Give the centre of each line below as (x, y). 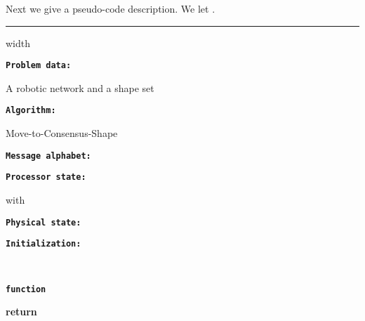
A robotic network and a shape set (80, 87)
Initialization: (44, 244)
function (26, 289)
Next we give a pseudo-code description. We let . (111, 8)
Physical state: (44, 222)
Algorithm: (31, 111)
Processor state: (46, 177)
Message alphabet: (48, 156)
